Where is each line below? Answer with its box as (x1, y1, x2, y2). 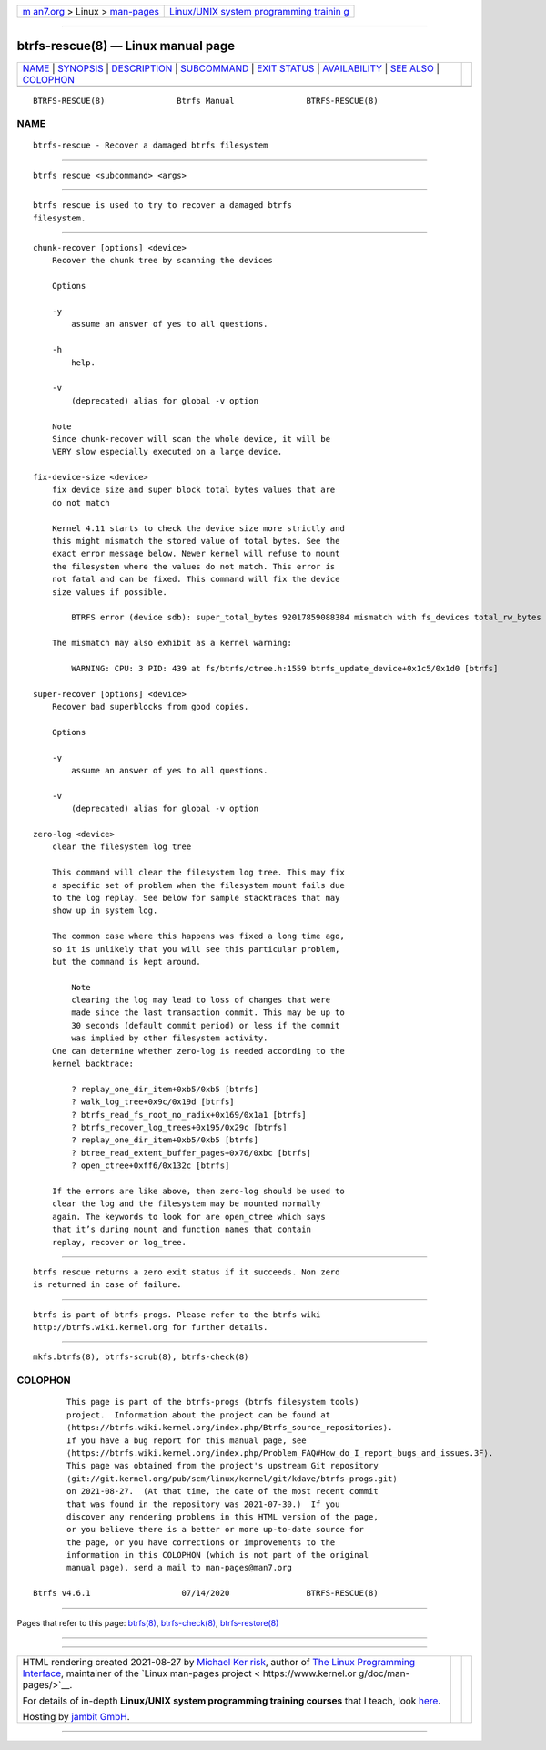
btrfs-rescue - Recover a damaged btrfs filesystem (33, 140, 268, 150)
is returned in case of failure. (33, 1280, 182, 1290)
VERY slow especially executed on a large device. (51, 446, 283, 457)
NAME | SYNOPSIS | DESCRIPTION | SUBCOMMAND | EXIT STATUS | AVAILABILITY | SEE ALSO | (22, 62, 440, 75)
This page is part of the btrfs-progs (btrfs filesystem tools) (66, 1397, 359, 1407)
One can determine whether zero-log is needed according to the (51, 1046, 345, 1056)
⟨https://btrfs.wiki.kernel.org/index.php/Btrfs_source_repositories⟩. (66, 1422, 393, 1433)
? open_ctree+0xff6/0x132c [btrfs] (71, 1161, 230, 1171)
